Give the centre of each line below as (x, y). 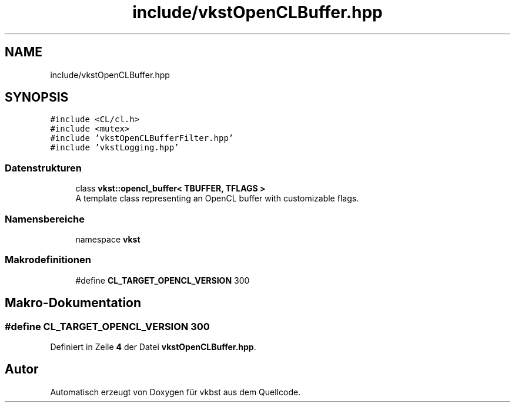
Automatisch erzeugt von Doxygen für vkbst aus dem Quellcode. (175, 392)
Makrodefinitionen (48, 260)
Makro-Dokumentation (73, 303)
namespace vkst (108, 239)
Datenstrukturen (43, 168)
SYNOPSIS (37, 97)
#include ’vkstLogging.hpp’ (115, 148)
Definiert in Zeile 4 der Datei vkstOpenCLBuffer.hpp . (153, 347)
